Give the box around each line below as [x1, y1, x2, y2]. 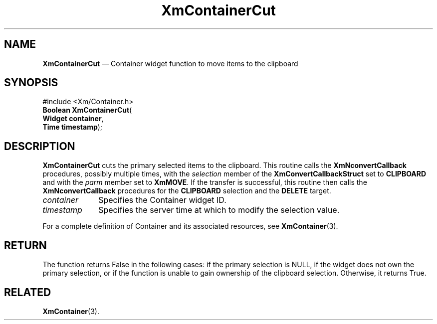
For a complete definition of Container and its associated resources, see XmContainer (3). [42, 222, 338, 231]
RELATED [4, 286, 51, 299]
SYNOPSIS [4, 76, 58, 89]
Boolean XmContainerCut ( [42, 106, 132, 115]
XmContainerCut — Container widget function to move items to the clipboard [42, 59, 298, 68]
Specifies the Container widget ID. [98, 195, 226, 205]
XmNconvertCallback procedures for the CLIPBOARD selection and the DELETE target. [42, 186, 331, 195]
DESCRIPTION [4, 140, 75, 153]
